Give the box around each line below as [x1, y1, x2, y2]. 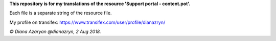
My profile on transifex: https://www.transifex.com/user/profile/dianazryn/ [9, 19, 166, 25]
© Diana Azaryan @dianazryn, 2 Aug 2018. [9, 28, 101, 35]
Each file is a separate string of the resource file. [9, 10, 112, 16]
